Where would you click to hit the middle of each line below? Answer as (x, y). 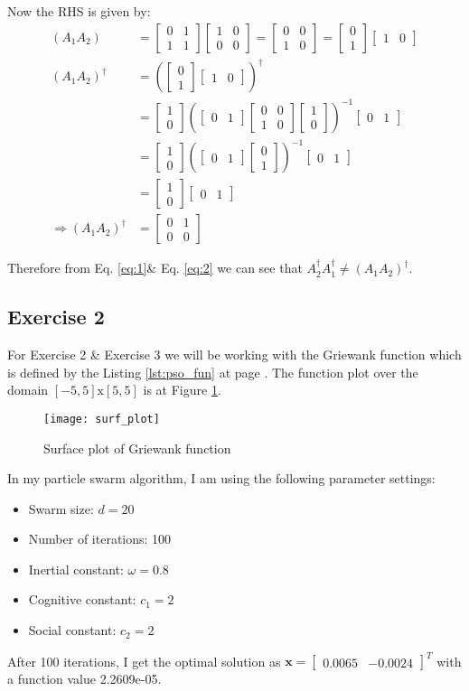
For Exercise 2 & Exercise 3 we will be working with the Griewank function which (234, 355)
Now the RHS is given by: (79, 11)
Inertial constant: (76, 569)
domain (28, 390)
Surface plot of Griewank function (137, 448)
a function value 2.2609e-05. (84, 679)
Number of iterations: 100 (100, 539)
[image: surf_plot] (102, 419)
